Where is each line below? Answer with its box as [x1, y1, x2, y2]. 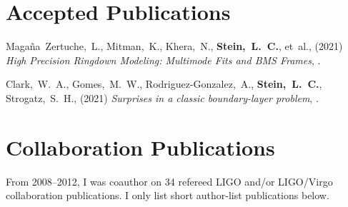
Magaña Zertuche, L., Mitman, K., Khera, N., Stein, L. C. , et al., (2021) [6, 39, 343, 54]
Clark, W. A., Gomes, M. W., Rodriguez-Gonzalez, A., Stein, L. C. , [6, 76, 322, 91]
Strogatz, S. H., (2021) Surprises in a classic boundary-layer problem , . [6, 90, 319, 105]
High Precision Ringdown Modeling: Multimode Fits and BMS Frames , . [6, 52, 321, 67]
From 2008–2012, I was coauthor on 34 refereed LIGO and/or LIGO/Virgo [6, 173, 333, 188]
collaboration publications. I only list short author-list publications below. [6, 188, 329, 203]
